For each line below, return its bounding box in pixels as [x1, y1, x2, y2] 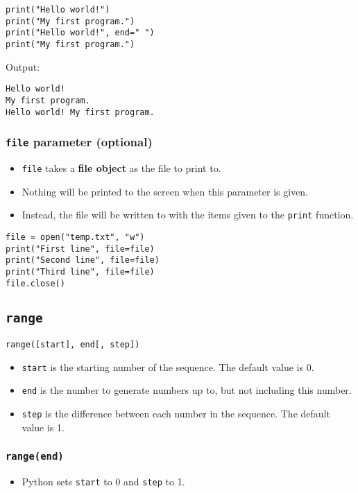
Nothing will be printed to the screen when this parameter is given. [22, 184, 309, 198]
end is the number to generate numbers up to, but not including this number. [22, 383, 352, 397]
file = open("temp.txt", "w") [6, 232, 145, 242]
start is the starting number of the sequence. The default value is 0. [22, 359, 314, 374]
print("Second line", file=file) [6, 255, 160, 266]
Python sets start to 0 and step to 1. [22, 474, 185, 488]
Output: [6, 59, 40, 73]
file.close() [6, 278, 65, 288]
